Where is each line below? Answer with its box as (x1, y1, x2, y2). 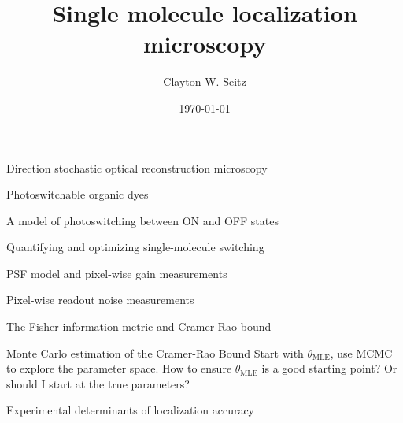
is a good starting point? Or (261, 360, 397, 377)
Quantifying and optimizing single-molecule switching (6, 239, 264, 255)
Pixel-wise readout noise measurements (6, 291, 194, 308)
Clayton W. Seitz (163, 73, 246, 90)
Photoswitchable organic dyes (6, 186, 149, 202)
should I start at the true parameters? (6, 375, 190, 391)
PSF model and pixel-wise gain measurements (6, 265, 227, 281)
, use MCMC (330, 344, 393, 361)
